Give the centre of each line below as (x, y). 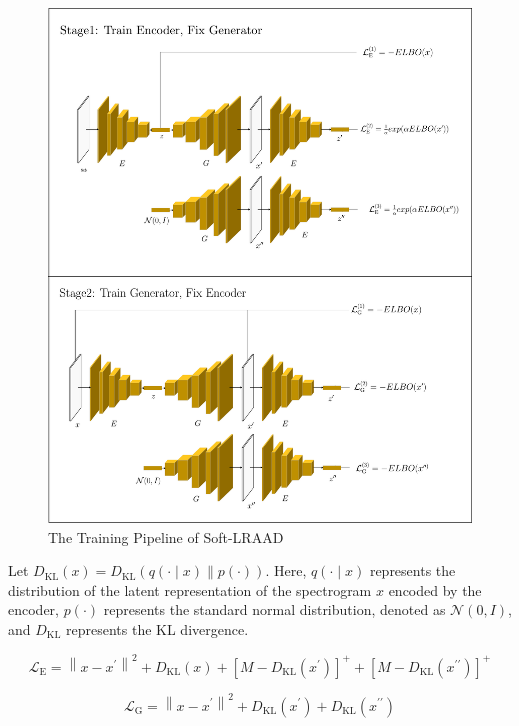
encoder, (33, 609)
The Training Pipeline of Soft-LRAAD (166, 536)
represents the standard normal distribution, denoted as (274, 609)
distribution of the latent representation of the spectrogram (190, 589)
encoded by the (435, 589)
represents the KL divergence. (157, 629)
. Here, (286, 570)
